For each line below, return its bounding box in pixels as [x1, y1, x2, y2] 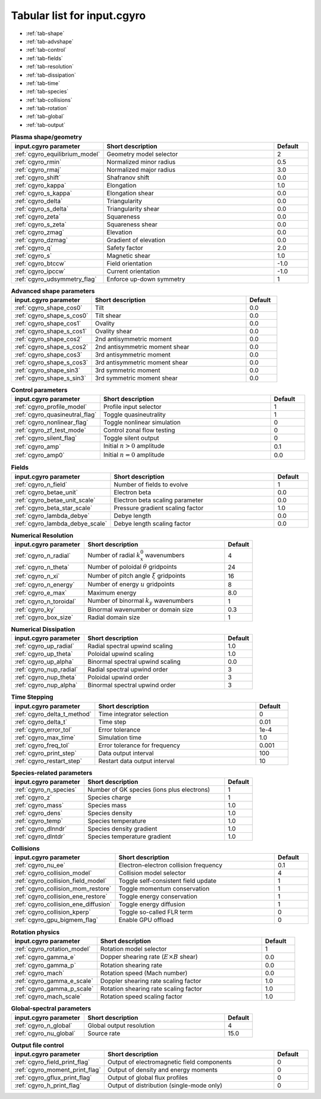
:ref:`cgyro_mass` [14, 801, 64, 809]
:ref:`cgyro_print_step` [14, 749, 77, 757]
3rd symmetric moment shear [95, 374, 178, 382]
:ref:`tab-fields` [26, 54, 64, 62]
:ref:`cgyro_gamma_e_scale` [14, 977, 93, 985]
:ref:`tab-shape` [26, 30, 65, 37]
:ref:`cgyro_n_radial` [14, 551, 71, 560]
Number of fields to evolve [114, 480, 188, 488]
